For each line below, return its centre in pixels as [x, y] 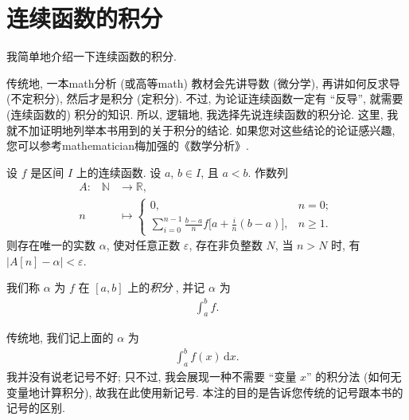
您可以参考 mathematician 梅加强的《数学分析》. [128, 145]
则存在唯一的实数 [51, 245]
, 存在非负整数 [226, 245]
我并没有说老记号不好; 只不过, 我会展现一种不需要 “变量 [152, 377]
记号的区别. [36, 408]
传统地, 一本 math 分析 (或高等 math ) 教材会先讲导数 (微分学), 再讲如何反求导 [203, 82]
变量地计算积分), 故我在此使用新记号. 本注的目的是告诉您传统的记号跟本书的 [205, 392]
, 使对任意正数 [143, 245]
